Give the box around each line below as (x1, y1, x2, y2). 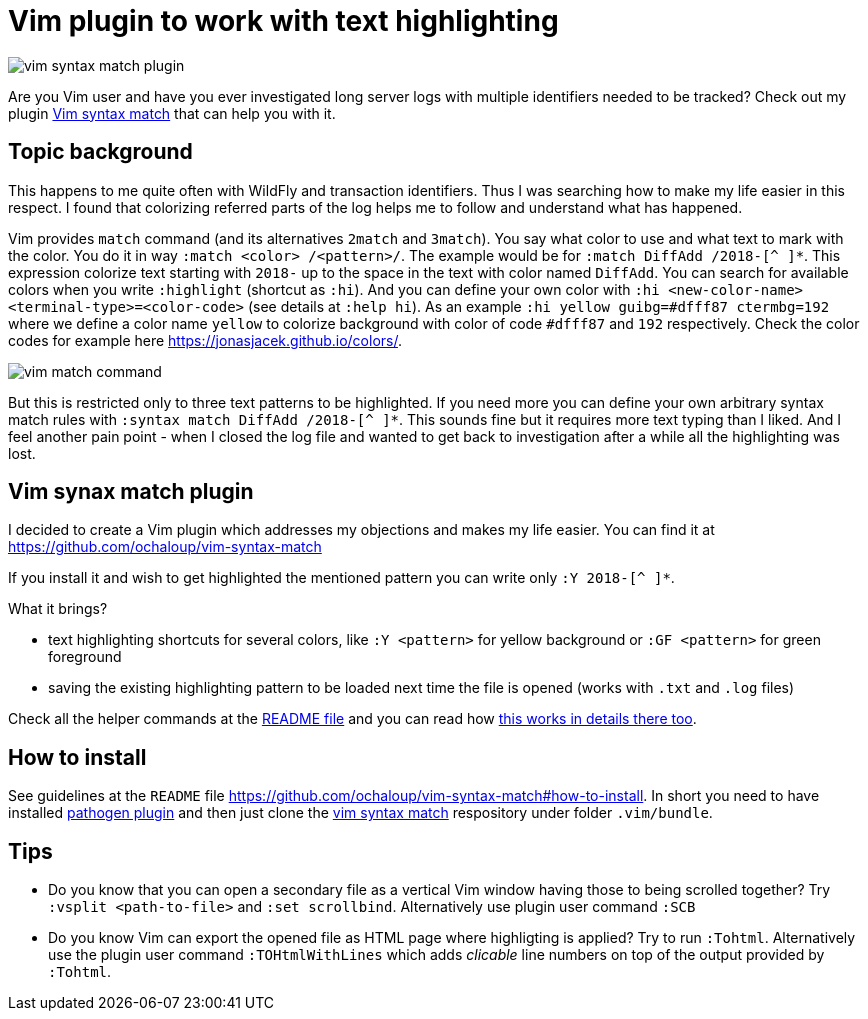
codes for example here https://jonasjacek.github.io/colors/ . (8, 331, 402, 349)
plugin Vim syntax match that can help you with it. (8, 104, 336, 122)
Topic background (8, 139, 193, 165)
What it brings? (8, 600, 108, 618)
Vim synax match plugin (8, 479, 254, 505)
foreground (48, 648, 122, 666)
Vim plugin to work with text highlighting (8, 4, 559, 38)
